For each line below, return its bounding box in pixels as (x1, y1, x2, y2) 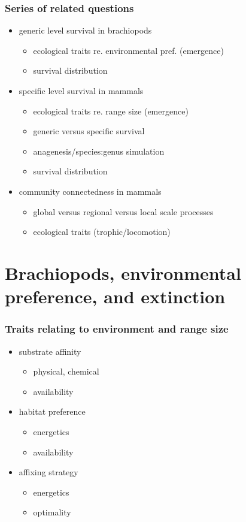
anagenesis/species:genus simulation (33, 144, 165, 157)
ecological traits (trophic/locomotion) (33, 225, 171, 238)
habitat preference (19, 405, 86, 418)
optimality (33, 506, 71, 518)
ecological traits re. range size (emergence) (33, 104, 189, 117)
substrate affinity (19, 345, 81, 357)
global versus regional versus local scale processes (33, 205, 214, 218)
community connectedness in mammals (19, 185, 162, 197)
